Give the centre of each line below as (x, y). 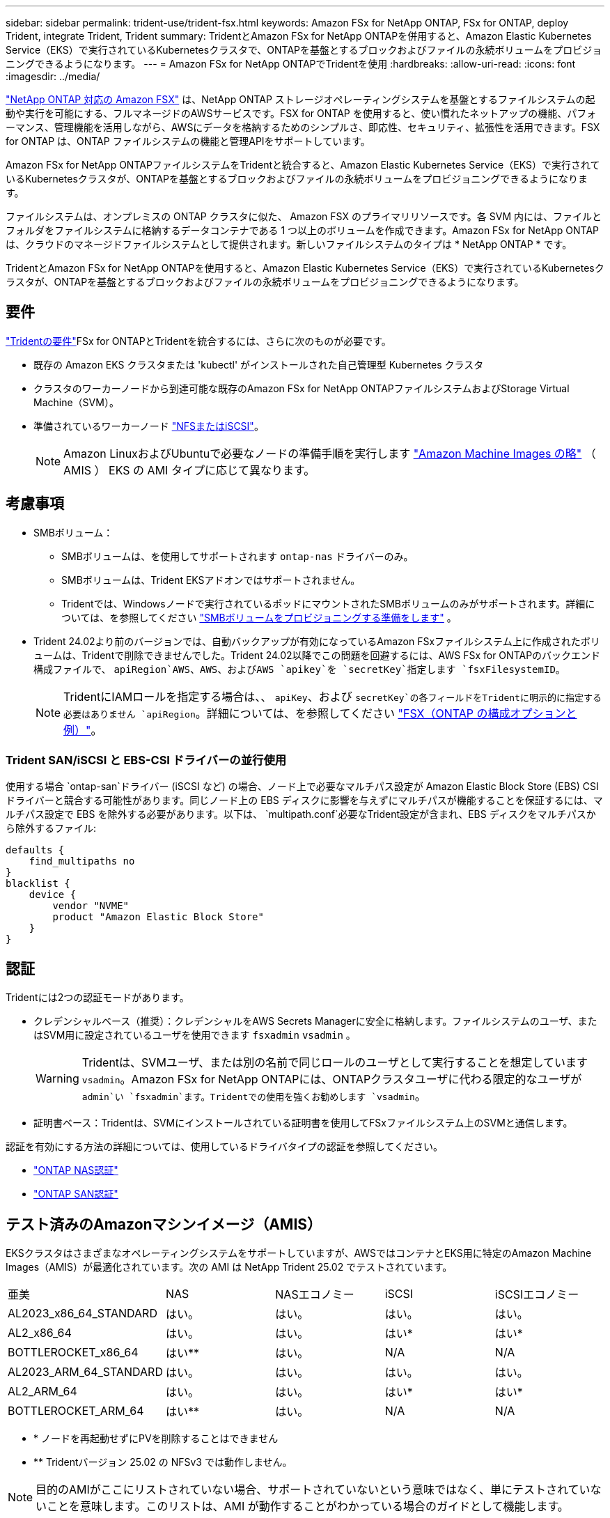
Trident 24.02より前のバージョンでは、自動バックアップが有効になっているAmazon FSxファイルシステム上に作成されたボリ (317, 641)
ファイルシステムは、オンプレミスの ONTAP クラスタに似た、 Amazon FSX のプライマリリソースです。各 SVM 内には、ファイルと (304, 216)
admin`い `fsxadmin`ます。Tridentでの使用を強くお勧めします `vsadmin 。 (254, 1096)
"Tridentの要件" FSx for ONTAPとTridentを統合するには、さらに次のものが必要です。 (198, 341)
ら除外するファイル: (51, 828)
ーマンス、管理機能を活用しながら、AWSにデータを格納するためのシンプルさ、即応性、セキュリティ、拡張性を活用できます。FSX (303, 127)
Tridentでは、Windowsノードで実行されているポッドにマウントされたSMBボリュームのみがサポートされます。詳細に (328, 603)
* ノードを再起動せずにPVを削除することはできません (156, 1439)
